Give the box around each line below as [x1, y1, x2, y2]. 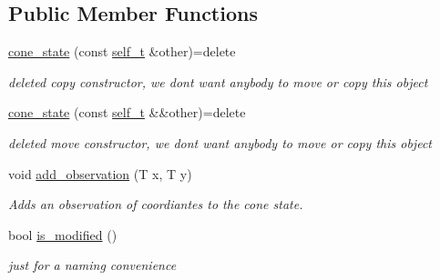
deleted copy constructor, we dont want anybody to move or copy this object [8, 72, 428, 91]
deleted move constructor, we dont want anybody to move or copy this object [8, 133, 432, 152]
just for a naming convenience [8, 255, 177, 275]
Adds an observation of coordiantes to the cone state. [8, 195, 303, 214]
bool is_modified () [8, 225, 118, 244]
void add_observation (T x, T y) [8, 164, 192, 183]
